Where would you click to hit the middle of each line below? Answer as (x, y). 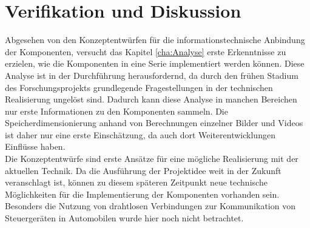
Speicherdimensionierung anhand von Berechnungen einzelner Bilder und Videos (154, 123)
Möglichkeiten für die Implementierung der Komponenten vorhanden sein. (142, 194)
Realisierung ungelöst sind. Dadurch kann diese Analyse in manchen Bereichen (151, 99)
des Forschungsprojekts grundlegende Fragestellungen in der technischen (139, 87)
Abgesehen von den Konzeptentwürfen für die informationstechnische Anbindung (155, 40)
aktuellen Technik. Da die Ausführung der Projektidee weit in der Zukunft (143, 170)
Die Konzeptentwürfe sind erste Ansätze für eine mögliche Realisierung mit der (152, 159)
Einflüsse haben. (35, 146)
